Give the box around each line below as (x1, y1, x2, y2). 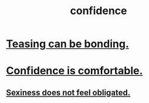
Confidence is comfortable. (6, 64, 143, 78)
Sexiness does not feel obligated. (6, 87, 131, 98)
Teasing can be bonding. (6, 37, 129, 51)
